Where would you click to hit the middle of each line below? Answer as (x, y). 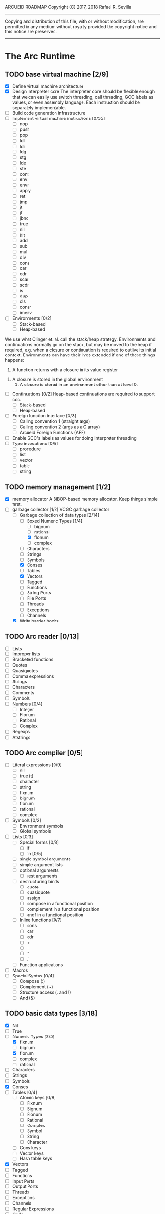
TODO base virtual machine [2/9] (57, 74)
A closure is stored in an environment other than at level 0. (79, 384)
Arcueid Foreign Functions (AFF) (52, 432)
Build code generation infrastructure (49, 113)
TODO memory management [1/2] (58, 487)
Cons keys (30, 1148)
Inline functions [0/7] (41, 920)
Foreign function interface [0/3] (44, 415)
